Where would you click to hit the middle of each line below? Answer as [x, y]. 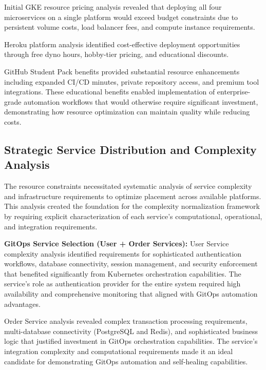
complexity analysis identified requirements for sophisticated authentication [123, 253]
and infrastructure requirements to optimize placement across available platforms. [133, 196]
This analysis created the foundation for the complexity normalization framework [132, 206]
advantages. [22, 304]
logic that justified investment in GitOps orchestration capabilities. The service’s [131, 341]
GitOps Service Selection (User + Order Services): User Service [117, 244]
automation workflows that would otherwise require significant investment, [141, 101]
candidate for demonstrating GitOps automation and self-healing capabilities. [126, 361]
